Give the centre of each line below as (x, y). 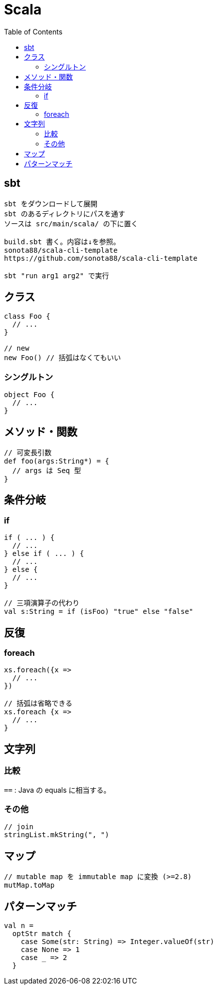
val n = (19, 926)
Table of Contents (33, 31)
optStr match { (42, 934)
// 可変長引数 (28, 453)
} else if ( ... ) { (44, 554)
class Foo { (27, 316)
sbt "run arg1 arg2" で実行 (57, 275)
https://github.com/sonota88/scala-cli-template (101, 258)
